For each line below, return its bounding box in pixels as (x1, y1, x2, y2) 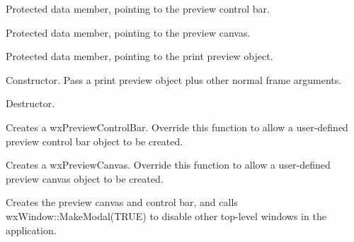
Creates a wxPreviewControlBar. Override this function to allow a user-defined (6, 119, 348, 134)
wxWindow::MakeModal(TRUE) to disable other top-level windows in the (6, 208, 326, 223)
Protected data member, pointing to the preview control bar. (6, 1, 270, 16)
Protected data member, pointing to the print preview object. (6, 49, 273, 63)
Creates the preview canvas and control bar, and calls (6, 195, 238, 210)
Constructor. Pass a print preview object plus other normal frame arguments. (6, 72, 342, 87)
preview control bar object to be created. (6, 133, 183, 148)
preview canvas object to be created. (6, 171, 164, 186)
